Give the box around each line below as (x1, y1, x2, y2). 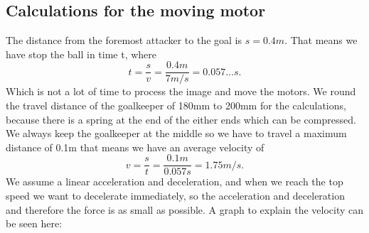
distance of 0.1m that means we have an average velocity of (6, 139, 264, 154)
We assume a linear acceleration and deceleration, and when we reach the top (6, 174, 343, 189)
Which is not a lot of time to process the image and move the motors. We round (6, 84, 356, 99)
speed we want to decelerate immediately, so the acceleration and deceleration (6, 188, 345, 203)
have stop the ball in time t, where (6, 46, 157, 61)
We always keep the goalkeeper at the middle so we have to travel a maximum (6, 126, 347, 141)
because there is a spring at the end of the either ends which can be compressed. (6, 112, 356, 126)
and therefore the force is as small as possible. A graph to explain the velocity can (6, 202, 364, 217)
